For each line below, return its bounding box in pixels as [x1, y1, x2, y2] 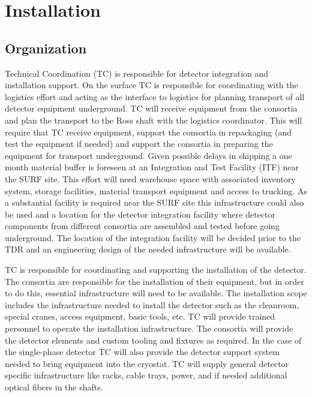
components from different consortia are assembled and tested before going [5, 219, 280, 232]
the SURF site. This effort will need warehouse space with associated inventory [5, 172, 296, 185]
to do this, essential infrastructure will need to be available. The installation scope [5, 287, 307, 299]
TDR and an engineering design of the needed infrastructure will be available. [5, 243, 291, 255]
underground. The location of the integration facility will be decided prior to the [5, 231, 301, 243]
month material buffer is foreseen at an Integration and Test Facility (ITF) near [5, 161, 299, 173]
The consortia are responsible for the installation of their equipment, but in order [5, 275, 304, 287]
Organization [5, 38, 87, 57]
